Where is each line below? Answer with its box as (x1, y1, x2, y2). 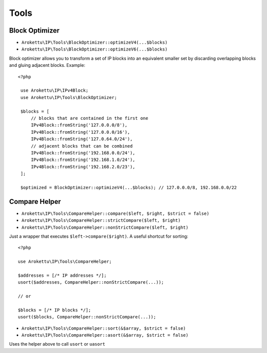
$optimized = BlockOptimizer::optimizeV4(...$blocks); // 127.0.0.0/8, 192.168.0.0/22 (20, 185, 237, 190)
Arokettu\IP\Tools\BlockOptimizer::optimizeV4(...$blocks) (21, 40, 168, 46)
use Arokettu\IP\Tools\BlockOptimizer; (20, 95, 117, 100)
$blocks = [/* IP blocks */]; (18, 307, 91, 313)
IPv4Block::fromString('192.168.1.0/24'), (31, 157, 135, 163)
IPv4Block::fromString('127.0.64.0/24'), (31, 136, 133, 142)
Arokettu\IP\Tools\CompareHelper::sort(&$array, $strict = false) (21, 325, 186, 331)
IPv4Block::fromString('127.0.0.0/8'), (31, 122, 128, 128)
